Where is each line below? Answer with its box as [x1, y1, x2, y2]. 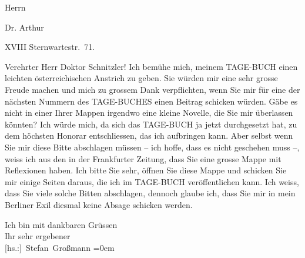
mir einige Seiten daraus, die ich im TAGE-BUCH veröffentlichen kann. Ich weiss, [5, 175, 299, 187]
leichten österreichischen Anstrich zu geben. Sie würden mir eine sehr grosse [5, 72, 278, 84]
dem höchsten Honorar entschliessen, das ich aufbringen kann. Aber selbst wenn [5, 129, 293, 142]
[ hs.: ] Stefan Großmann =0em [5, 241, 115, 253]
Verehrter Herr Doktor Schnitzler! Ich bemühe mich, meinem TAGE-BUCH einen [5, 60, 298, 72]
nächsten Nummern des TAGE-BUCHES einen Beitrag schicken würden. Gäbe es [5, 95, 298, 107]
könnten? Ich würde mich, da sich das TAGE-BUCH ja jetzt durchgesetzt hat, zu [5, 118, 297, 130]
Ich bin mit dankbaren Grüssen [5, 218, 118, 230]
